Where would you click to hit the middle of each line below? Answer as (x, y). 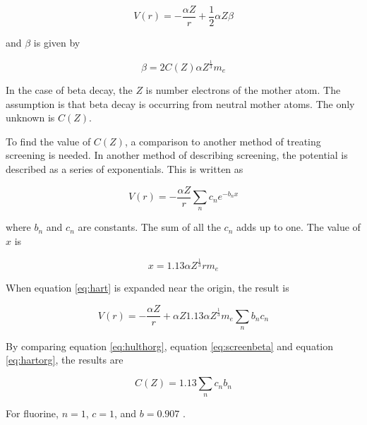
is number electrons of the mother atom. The (243, 90)
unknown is (30, 118)
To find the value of (48, 141)
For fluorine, (32, 413)
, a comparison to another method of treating (223, 141)
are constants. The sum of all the (149, 227)
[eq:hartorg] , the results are (65, 360)
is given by (57, 43)
